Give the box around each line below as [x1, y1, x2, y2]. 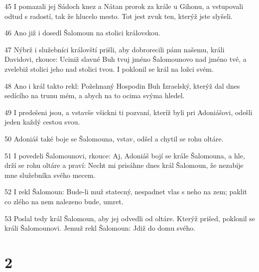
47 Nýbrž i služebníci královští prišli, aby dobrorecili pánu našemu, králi [4, 44, 225, 54]
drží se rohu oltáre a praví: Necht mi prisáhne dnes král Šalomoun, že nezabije [4, 160, 244, 170]
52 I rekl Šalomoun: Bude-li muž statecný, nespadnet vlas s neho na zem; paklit [4, 186, 248, 197]
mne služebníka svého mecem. [4, 169, 96, 180]
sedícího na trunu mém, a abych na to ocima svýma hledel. [4, 90, 185, 101]
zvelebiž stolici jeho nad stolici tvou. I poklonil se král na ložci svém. [4, 63, 214, 74]
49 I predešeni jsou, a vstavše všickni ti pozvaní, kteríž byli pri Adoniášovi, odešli [4, 107, 253, 117]
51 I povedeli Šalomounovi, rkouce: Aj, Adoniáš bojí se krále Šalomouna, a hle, [4, 150, 245, 160]
